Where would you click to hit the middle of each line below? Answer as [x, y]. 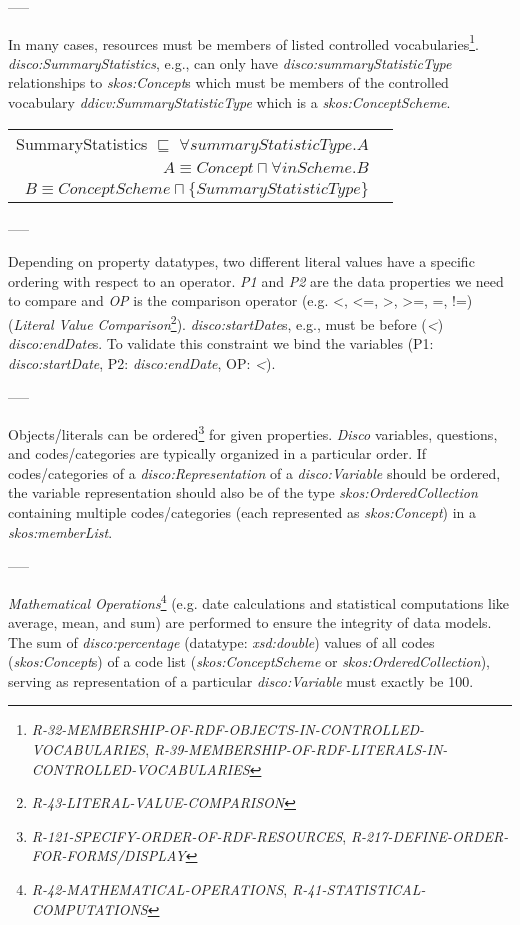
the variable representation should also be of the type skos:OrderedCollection [243, 492]
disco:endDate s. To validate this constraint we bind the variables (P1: [221, 343]
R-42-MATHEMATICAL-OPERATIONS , [159, 889]
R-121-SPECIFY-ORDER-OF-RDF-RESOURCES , [189, 835]
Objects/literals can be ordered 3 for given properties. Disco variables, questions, [253, 432]
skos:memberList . [60, 531]
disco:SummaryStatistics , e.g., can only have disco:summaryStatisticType [230, 62]
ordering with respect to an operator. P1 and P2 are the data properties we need [256, 280]
